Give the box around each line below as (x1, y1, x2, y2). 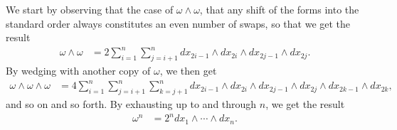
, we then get (159, 63, 217, 78)
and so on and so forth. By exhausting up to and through (6, 97, 257, 112)
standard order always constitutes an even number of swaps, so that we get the (6, 16, 351, 31)
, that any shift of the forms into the (199, 2, 359, 16)
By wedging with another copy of (6, 63, 151, 78)
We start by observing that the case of (6, 2, 174, 16)
